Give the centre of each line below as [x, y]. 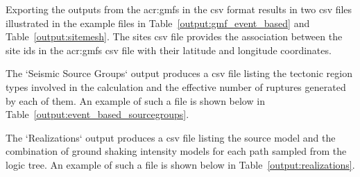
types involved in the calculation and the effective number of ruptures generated [176, 86]
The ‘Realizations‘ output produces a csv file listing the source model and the [171, 137]
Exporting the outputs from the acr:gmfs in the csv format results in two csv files [179, 9]
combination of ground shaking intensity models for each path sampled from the [176, 151]
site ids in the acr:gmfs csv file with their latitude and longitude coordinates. [169, 50]
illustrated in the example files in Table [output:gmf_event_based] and [158, 23]
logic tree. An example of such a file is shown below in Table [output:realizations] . [180, 164]
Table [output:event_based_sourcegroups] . [97, 114]
